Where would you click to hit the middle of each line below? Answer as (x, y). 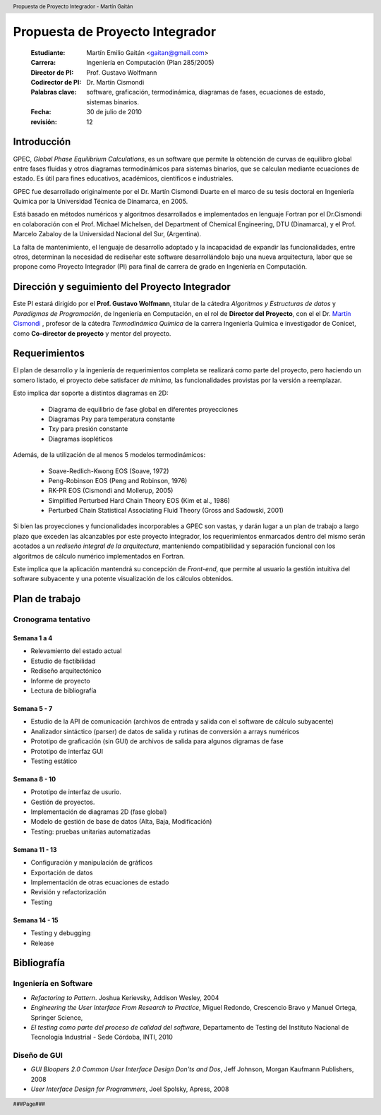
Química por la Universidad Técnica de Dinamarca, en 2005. (101, 202)
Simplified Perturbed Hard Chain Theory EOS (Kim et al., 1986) (139, 500)
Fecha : (41, 112)
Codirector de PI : (56, 83)
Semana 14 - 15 (36, 920)
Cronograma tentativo (52, 619)
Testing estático (54, 761)
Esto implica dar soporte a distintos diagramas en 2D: (91, 393)
